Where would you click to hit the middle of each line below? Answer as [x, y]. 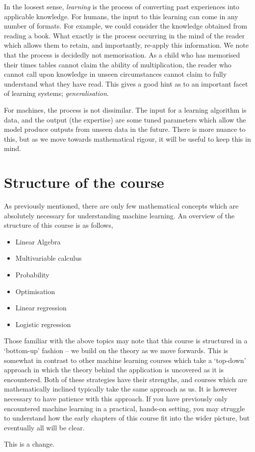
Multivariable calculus [49, 258]
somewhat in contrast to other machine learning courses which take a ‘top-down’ [125, 360]
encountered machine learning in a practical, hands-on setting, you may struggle [125, 408]
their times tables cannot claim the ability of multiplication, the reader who [118, 64]
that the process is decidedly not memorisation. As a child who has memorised [122, 54]
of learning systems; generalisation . [56, 93]
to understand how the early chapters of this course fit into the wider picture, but [127, 418]
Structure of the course [84, 182]
